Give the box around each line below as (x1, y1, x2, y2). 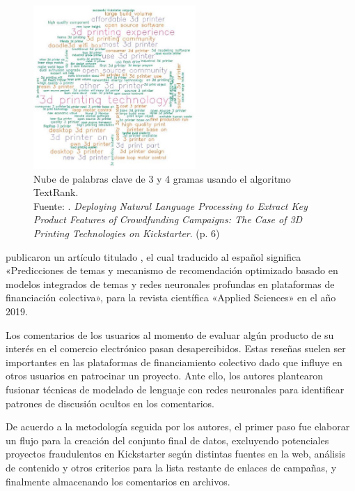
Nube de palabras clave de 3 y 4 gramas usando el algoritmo (33, 171, 291, 186)
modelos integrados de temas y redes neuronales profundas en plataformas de (6, 276, 335, 291)
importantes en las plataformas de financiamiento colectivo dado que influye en (6, 354, 342, 369)
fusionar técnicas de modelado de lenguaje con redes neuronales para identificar (6, 382, 345, 396)
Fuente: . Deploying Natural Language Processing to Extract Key (33, 198, 308, 213)
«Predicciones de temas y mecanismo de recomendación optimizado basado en (6, 263, 338, 278)
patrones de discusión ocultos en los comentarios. (6, 395, 214, 410)
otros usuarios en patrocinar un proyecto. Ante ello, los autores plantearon (6, 368, 324, 383)
